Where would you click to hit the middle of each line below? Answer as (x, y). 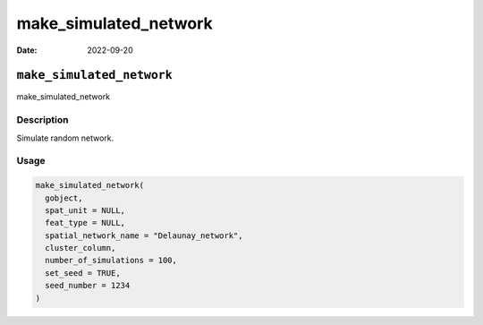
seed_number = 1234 (88, 286)
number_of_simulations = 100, (111, 261)
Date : (27, 50)
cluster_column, (80, 248)
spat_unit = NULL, (85, 210)
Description (42, 120)
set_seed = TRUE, (83, 273)
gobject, (64, 198)
